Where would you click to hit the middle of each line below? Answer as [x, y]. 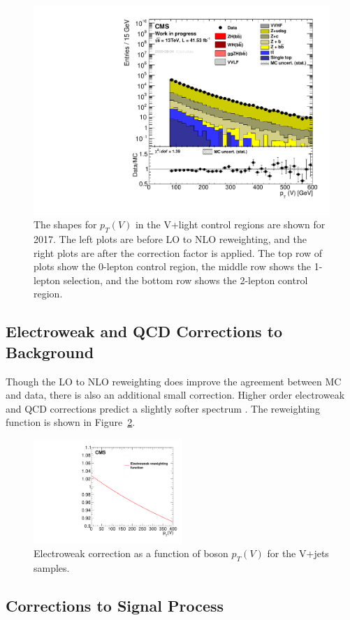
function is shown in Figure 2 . [71, 422]
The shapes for [65, 224]
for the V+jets [298, 553]
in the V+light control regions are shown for [230, 224]
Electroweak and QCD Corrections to [144, 331]
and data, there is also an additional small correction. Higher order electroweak [175, 395]
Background [50, 352]
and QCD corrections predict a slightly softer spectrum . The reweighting [163, 408]
